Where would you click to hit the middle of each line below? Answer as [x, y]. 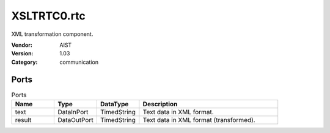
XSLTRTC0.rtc [48, 16]
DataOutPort [76, 120]
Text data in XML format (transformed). [199, 120]
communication [79, 62]
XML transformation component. [52, 34]
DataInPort [73, 112]
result [23, 120]
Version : [22, 53]
